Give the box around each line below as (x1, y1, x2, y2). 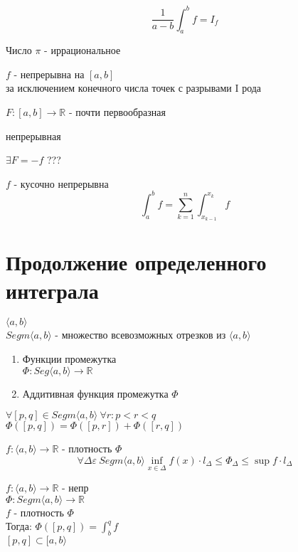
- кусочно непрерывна (14, 176, 109, 191)
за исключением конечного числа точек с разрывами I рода (6, 80, 262, 95)
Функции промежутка (22, 351, 117, 366)
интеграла (6, 275, 99, 304)
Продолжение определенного (6, 248, 267, 277)
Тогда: (6, 519, 32, 534)
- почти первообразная (68, 105, 166, 120)
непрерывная (6, 128, 61, 143)
